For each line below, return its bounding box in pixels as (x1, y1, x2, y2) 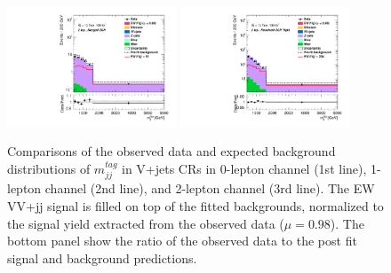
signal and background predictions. (7, 248, 197, 267)
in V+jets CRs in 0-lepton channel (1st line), (122, 160, 367, 178)
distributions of (7, 160, 91, 178)
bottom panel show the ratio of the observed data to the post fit (7, 231, 357, 250)
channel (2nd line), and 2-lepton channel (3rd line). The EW (44, 179, 375, 198)
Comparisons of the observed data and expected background (7, 142, 336, 160)
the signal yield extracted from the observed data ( (7, 214, 284, 232)
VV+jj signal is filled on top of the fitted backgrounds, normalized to (7, 197, 384, 215)
